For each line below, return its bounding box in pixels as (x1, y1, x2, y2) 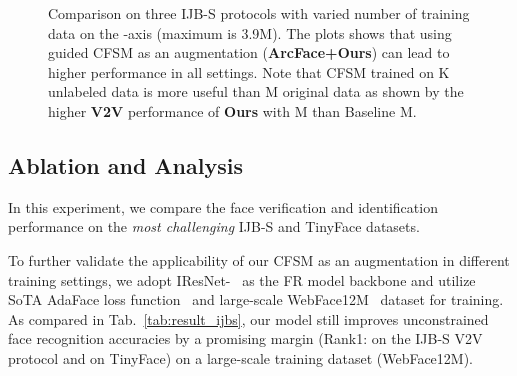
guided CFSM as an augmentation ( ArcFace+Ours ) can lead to (48, 42, 450, 63)
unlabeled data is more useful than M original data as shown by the (48, 81, 464, 102)
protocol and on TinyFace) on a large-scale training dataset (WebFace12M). (8, 347, 474, 368)
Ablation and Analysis (8, 149, 243, 180)
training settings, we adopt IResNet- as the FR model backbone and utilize (8, 269, 476, 290)
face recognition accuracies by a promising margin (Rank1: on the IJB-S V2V (8, 328, 483, 349)
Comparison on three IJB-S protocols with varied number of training (48, 3, 470, 23)
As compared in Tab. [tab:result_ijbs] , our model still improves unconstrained (8, 308, 489, 329)
